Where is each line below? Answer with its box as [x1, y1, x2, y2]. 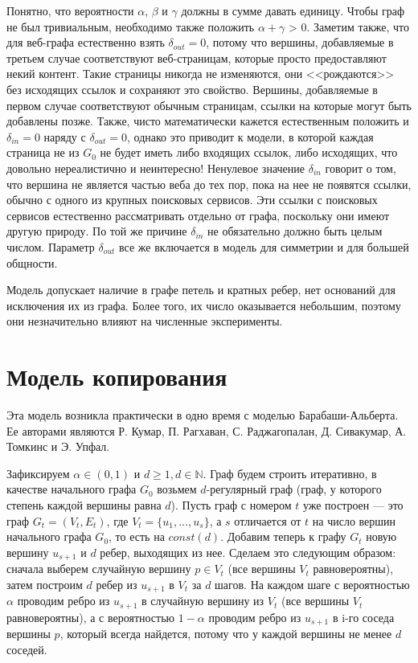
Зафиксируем [6, 465, 70, 481]
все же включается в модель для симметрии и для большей [119, 238, 409, 255]
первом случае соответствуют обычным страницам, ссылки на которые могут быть [6, 96, 412, 113]
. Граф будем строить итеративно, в [203, 465, 377, 481]
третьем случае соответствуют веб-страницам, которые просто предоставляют [6, 49, 387, 66]
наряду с [43, 128, 86, 145]
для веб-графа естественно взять [6, 34, 165, 51]
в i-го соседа [332, 608, 395, 625]
